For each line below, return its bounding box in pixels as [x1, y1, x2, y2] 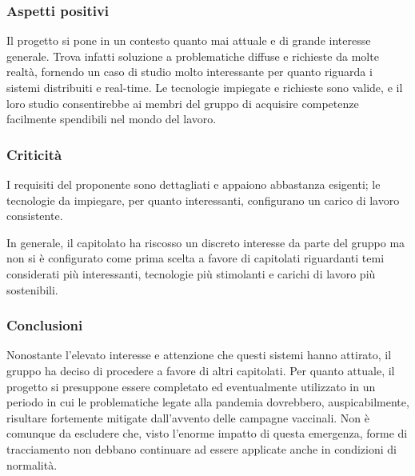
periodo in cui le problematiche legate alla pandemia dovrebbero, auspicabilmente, [6, 394, 409, 410]
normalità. [6, 456, 58, 473]
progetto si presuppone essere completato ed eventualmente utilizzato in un [6, 378, 376, 394]
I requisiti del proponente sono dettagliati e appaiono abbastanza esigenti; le [6, 176, 381, 192]
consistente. [6, 207, 63, 224]
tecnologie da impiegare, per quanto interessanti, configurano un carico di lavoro [6, 191, 400, 208]
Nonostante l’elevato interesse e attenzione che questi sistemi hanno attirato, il [6, 346, 392, 363]
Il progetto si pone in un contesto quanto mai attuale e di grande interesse [6, 32, 371, 49]
